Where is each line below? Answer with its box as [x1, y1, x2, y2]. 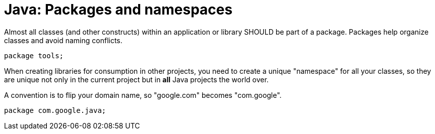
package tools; [4, 51, 64, 60]
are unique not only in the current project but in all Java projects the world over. [4, 75, 269, 84]
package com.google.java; [4, 106, 106, 114]
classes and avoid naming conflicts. [4, 36, 122, 45]
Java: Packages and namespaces [4, 1, 233, 18]
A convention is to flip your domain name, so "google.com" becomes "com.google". [4, 90, 282, 99]
